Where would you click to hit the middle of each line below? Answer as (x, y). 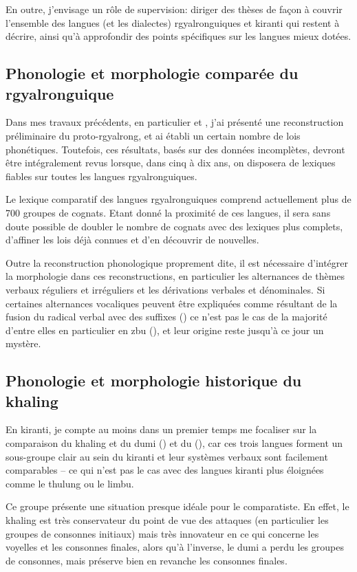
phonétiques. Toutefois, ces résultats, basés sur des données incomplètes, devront (175, 149)
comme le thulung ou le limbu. (70, 483)
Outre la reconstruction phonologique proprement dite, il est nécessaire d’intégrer (177, 262)
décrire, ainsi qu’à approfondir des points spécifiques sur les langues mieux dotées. (178, 36)
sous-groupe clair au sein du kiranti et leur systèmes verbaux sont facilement (167, 456)
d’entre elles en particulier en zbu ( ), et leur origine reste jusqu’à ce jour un (165, 330)
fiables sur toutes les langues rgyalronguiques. (101, 176)
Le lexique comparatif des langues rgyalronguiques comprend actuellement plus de (178, 199)
